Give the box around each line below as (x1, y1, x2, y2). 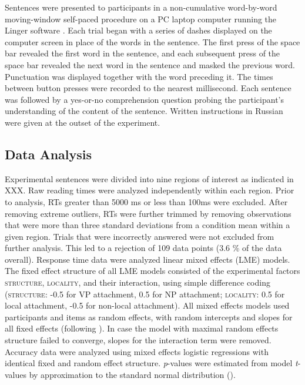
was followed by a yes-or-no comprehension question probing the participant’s (5, 93, 284, 105)
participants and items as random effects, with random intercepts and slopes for (5, 310, 293, 323)
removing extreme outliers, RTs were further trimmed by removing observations (5, 207, 291, 219)
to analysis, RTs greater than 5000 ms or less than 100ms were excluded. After (5, 195, 288, 207)
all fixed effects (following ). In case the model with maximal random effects (5, 322, 279, 334)
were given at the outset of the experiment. (5, 116, 160, 128)
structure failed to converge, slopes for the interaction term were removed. (5, 334, 272, 346)
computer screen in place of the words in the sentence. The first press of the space (5, 35, 300, 48)
